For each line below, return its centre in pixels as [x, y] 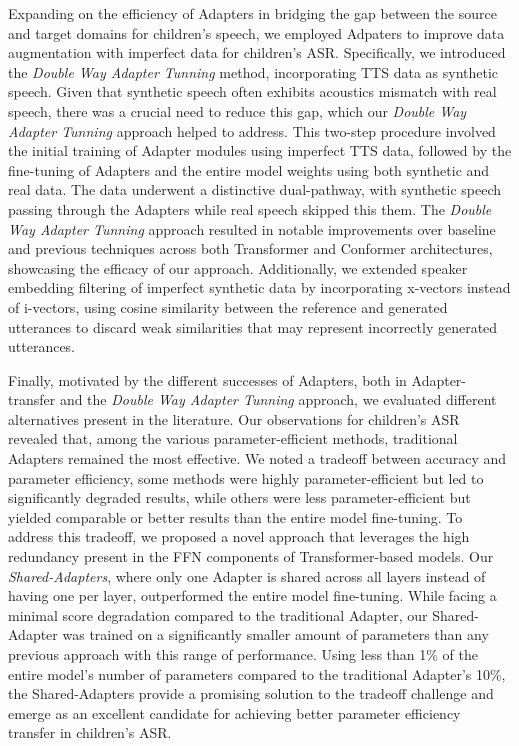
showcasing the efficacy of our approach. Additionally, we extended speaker [238, 267]
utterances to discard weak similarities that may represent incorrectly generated [253, 326]
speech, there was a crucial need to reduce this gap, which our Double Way [237, 110]
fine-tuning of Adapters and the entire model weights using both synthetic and [249, 169]
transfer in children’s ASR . [90, 732]
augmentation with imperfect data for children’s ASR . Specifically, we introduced [257, 52]
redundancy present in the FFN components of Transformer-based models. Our [251, 556]
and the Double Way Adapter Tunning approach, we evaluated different [278, 399]
